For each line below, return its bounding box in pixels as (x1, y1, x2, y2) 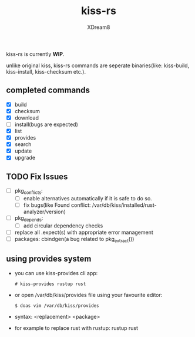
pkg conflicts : (14, 187, 43, 196)
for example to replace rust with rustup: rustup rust (14, 324, 139, 331)
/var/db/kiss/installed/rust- (92, 201, 157, 209)
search (14, 141, 32, 148)
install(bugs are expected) (14, 121, 78, 128)
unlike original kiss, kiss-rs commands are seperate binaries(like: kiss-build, (6, 62, 190, 69)
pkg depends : (14, 214, 43, 223)
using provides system (6, 254, 92, 264)
